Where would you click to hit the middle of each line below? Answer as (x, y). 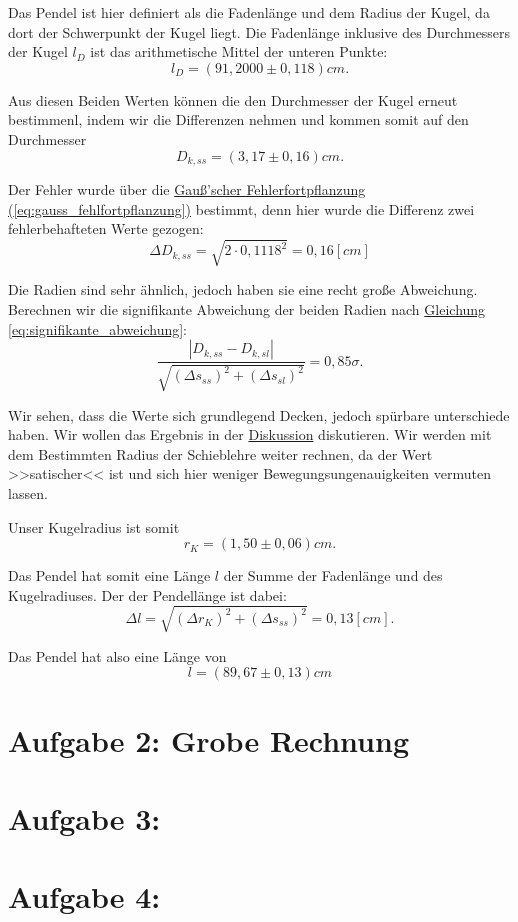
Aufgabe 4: (84, 896)
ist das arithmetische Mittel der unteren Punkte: (239, 51)
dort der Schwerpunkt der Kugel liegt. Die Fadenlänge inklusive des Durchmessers (259, 31)
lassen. (28, 492)
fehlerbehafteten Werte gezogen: (106, 228)
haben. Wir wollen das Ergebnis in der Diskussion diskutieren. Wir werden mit (250, 434)
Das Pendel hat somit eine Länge (109, 575)
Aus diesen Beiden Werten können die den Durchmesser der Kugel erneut (233, 99)
